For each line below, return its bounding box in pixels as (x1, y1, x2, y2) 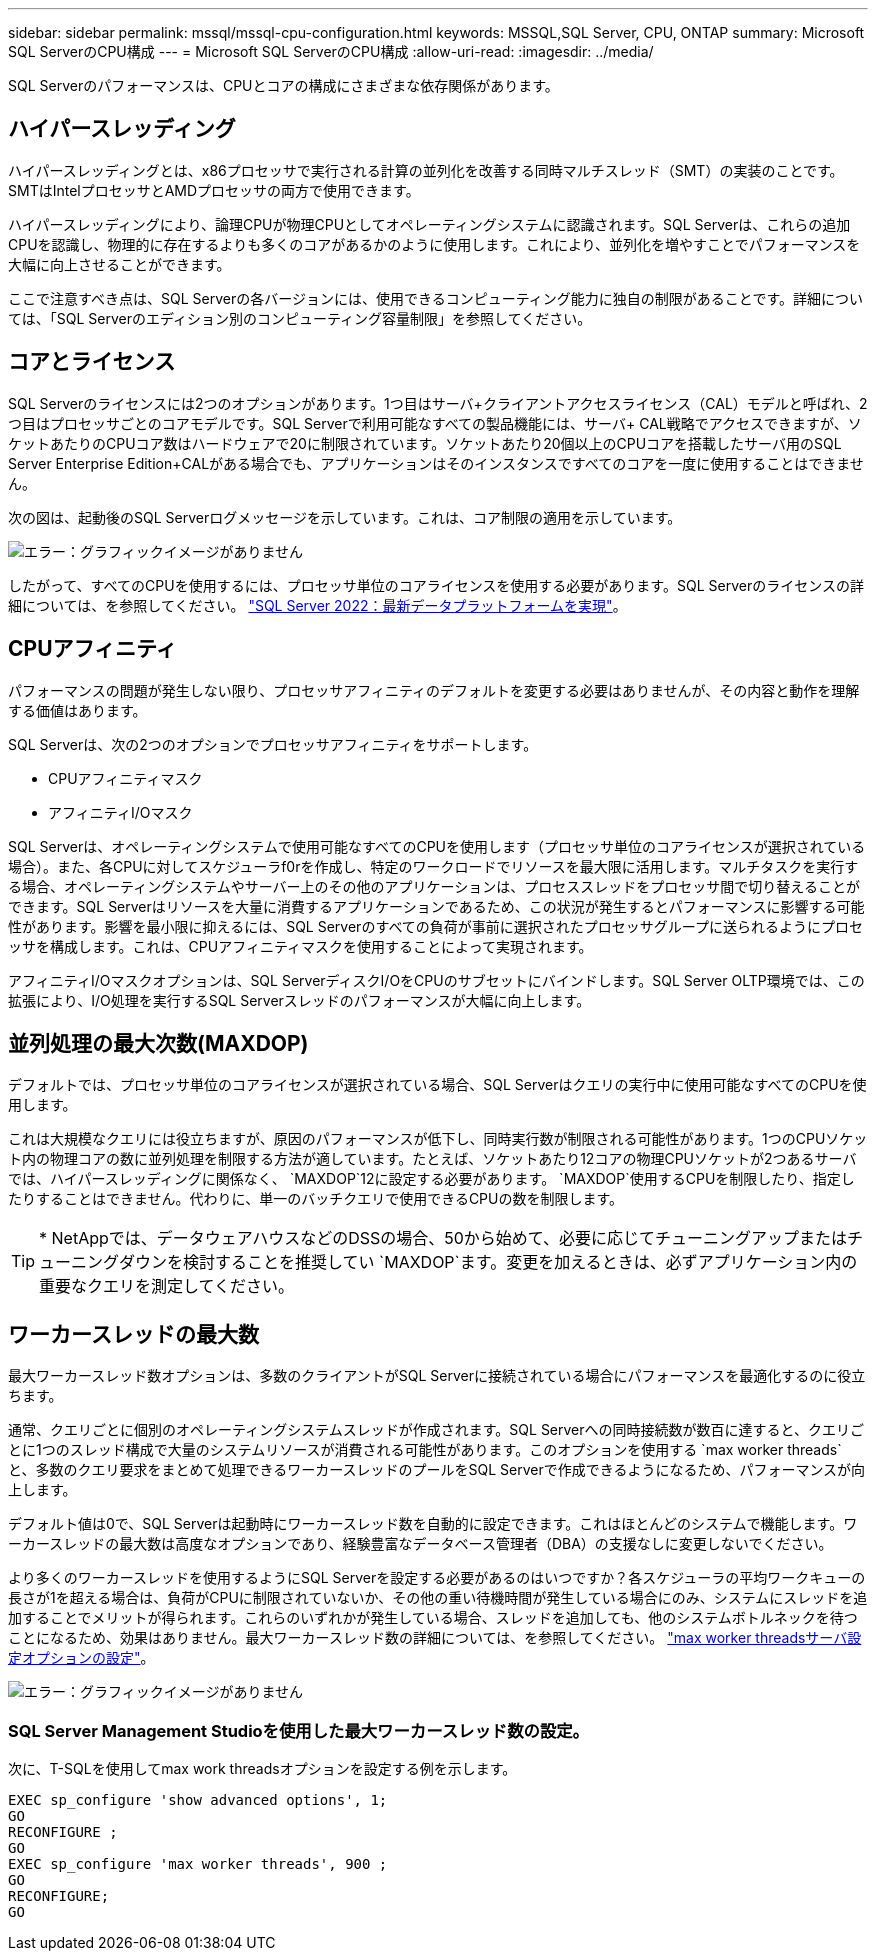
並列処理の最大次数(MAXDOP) (8, 1030, 309, 1056)
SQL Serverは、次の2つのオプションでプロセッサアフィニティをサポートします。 (8, 735, 538, 753)
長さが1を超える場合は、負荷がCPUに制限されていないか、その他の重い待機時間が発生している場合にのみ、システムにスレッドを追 (8, 1589, 868, 1607)
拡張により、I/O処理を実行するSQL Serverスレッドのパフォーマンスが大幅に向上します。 (8, 991, 591, 1009)
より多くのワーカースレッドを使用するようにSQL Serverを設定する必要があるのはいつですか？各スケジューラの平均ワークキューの (8, 1569, 866, 1587)
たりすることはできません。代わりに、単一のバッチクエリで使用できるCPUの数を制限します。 (8, 1190, 624, 1208)
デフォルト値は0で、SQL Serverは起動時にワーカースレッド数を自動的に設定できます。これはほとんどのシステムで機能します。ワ (8, 1515, 858, 1533)
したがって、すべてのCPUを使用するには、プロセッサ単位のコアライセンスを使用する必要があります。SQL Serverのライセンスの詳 (8, 576, 864, 594)
